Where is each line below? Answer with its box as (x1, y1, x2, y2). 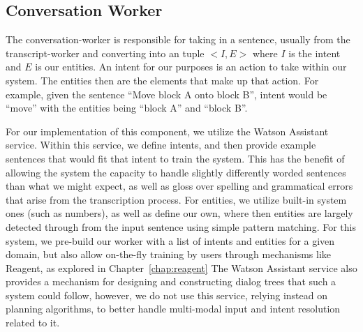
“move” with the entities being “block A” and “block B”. (6, 100, 248, 115)
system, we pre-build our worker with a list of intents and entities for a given (6, 233, 335, 248)
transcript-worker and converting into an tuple (6, 45, 205, 60)
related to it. (6, 315, 60, 330)
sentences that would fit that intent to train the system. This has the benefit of (6, 151, 345, 165)
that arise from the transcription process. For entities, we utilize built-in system (6, 192, 347, 206)
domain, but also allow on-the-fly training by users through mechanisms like (6, 247, 332, 262)
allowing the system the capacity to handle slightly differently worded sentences (6, 165, 346, 179)
